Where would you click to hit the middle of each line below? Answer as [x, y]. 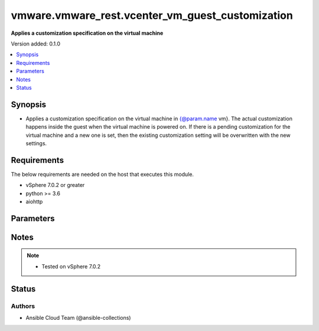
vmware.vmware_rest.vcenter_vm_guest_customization [152, 15]
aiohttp [34, 202]
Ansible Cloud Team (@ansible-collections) [78, 318]
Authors [23, 306]
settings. [36, 143]
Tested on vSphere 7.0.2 [71, 266]
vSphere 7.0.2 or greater [55, 185]
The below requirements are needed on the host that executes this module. [102, 174]
